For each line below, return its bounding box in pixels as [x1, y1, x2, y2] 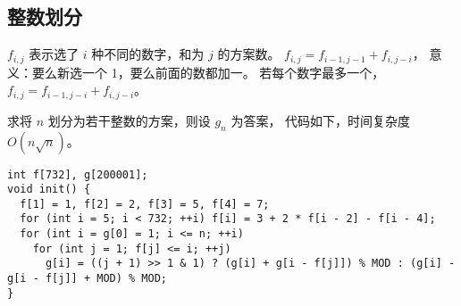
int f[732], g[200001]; [7, 168, 148, 181]
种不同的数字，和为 [91, 45, 205, 63]
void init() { [7, 183, 91, 196]
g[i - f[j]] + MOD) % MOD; [7, 272, 167, 285]
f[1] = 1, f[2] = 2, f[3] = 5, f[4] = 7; [20, 197, 270, 211]
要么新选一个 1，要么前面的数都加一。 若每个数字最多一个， [31, 62, 385, 81]
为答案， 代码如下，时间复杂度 [230, 111, 411, 129]
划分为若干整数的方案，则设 [47, 111, 211, 129]
